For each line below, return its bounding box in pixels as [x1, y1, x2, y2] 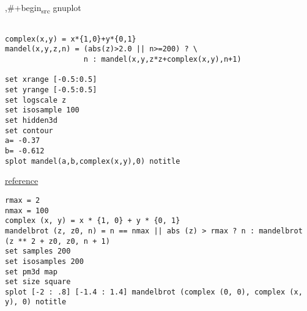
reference [5, 174, 39, 187]
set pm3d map [5, 267, 57, 276]
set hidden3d [5, 116, 57, 125]
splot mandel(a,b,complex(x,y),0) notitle [5, 156, 180, 166]
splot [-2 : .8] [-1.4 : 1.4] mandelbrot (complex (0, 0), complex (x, [5, 287, 303, 296]
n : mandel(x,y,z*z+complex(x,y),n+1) [83, 55, 242, 64]
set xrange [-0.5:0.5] [5, 75, 97, 84]
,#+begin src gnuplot [5, 1, 81, 15]
